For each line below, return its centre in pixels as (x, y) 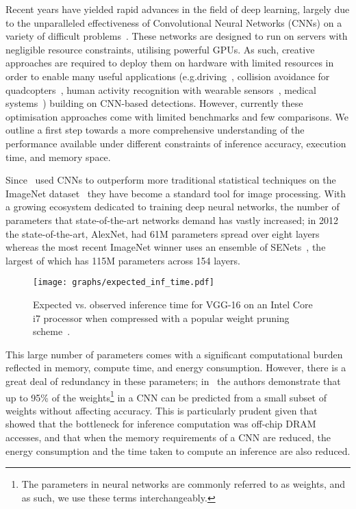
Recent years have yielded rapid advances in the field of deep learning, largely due (178, 9)
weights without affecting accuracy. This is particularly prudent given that (162, 410)
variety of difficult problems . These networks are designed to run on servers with (177, 36)
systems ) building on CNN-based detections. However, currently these (154, 103)
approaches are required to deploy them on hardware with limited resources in (170, 63)
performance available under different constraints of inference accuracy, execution (176, 143)
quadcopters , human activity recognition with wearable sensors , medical (161, 89)
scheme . (52, 331)
